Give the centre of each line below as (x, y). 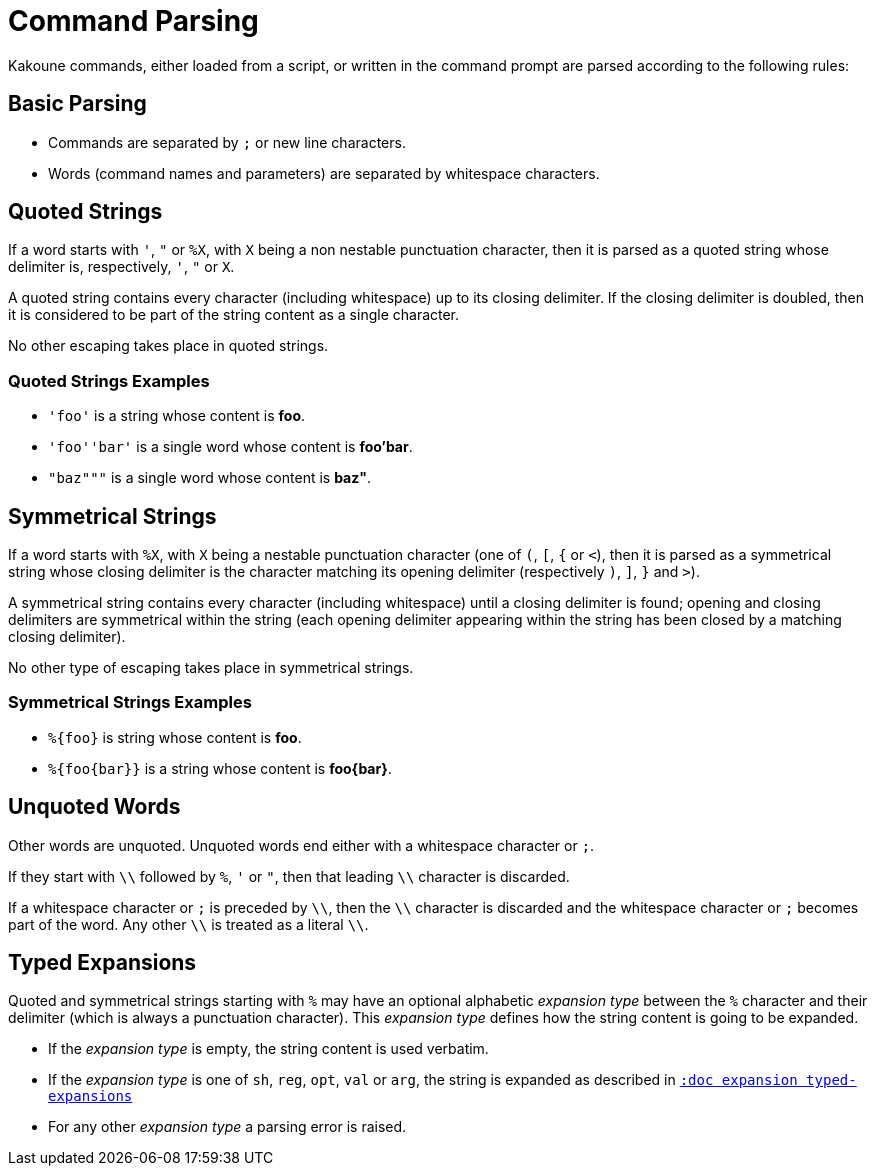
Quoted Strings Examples (109, 380)
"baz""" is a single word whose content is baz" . (210, 478)
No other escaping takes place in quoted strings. (168, 346)
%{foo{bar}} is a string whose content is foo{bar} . (220, 768)
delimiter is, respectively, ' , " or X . (121, 267)
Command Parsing (133, 21)
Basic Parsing (77, 104)
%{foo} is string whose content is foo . (175, 737)
